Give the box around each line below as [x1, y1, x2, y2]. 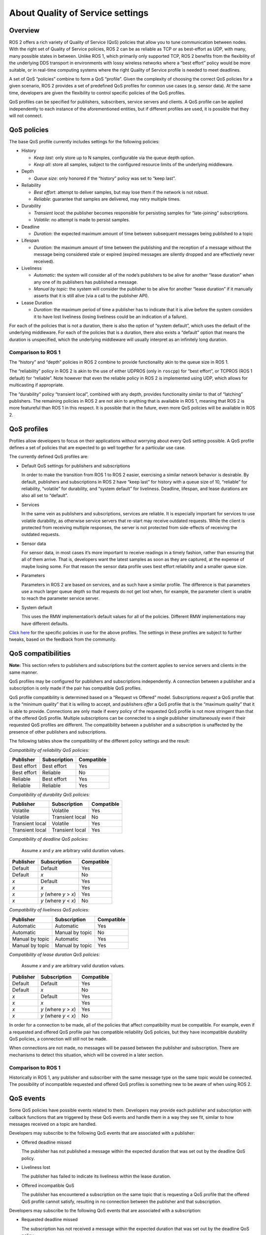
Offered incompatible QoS [21, 1182, 74, 1188]
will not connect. [9, 113, 43, 119]
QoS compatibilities [9, 650, 71, 658]
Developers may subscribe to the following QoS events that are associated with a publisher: [9, 1130, 196, 1136]
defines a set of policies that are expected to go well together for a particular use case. [9, 445, 186, 451]
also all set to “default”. [21, 493, 68, 498]
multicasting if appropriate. [9, 382, 64, 388]
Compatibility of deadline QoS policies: [9, 836, 89, 842]
